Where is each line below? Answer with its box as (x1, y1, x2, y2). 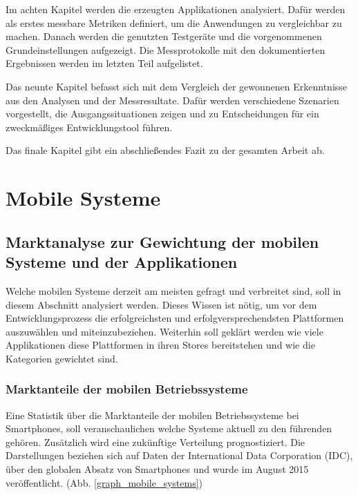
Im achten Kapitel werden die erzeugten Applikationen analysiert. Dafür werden (6, 2, 346, 16)
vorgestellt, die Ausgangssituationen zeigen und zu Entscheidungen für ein (6, 106, 319, 121)
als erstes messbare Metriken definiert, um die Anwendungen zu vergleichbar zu (6, 15, 342, 30)
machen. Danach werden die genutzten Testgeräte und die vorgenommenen (6, 29, 322, 43)
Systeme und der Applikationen (6, 251, 238, 273)
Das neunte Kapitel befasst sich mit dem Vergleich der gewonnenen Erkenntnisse (6, 79, 348, 93)
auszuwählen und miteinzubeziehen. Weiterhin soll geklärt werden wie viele (6, 324, 323, 338)
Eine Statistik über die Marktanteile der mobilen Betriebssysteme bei (6, 407, 299, 422)
